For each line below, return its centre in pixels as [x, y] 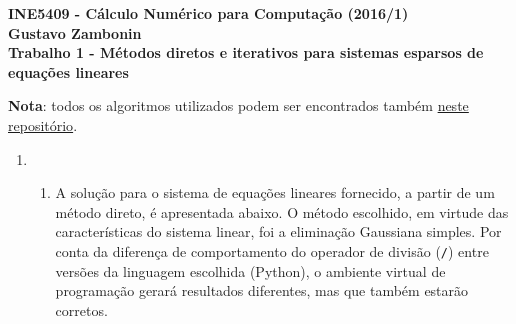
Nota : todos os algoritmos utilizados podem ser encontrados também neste [238, 105]
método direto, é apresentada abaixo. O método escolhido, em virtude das [282, 211]
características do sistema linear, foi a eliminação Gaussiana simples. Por [278, 231]
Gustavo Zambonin [75, 32]
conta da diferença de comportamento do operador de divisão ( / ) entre [272, 250]
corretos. [81, 309]
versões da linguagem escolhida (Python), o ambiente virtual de [250, 270]
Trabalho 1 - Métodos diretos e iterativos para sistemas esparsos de [246, 52]
